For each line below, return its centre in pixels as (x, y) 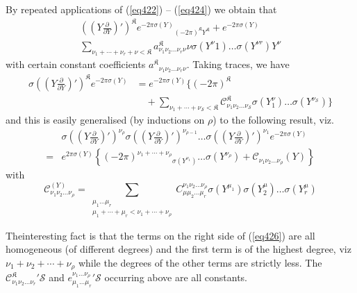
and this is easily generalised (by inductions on (105, 120)
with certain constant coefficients (76, 64)
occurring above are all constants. (176, 277)
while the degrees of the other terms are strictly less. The (200, 262)
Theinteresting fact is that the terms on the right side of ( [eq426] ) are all (160, 235)
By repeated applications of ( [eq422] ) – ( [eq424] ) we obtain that (141, 9)
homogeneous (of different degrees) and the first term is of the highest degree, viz (178, 249)
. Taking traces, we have (238, 64)
